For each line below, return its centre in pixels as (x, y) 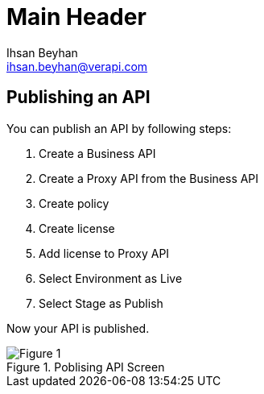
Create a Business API (97, 153)
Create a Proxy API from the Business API (149, 178)
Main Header (76, 17)
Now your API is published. (78, 328)
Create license (77, 228)
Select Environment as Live (111, 278)
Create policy (74, 203)
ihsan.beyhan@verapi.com (77, 66)
